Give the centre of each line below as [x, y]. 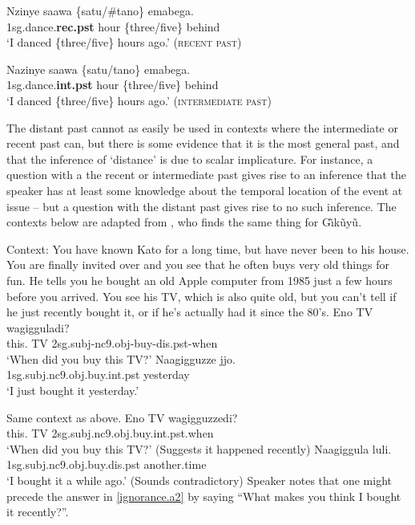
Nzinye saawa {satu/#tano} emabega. [100, 10]
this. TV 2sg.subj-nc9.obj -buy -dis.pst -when [112, 343]
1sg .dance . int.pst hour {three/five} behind [113, 85]
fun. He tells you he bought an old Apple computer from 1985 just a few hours [199, 280]
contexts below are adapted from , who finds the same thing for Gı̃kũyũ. [184, 222]
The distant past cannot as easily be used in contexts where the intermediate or [202, 127]
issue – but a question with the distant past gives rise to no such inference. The [201, 206]
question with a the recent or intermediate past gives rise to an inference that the [207, 175]
